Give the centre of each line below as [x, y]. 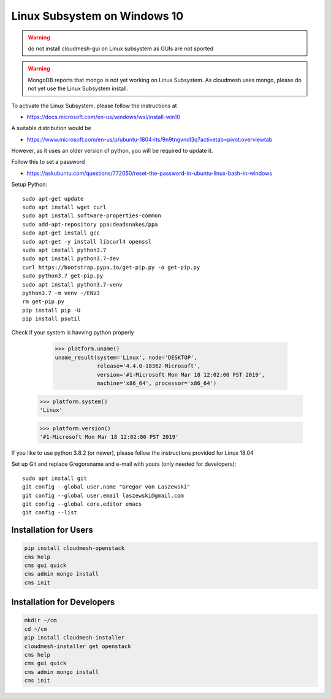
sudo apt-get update [53, 199]
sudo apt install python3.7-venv [72, 284]
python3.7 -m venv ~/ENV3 [61, 293]
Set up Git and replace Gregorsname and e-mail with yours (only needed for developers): [124, 464]
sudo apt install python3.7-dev [71, 259]
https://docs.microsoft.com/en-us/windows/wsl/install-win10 [104, 117]
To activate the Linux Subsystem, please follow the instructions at [94, 106]
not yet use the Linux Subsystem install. [78, 88]
